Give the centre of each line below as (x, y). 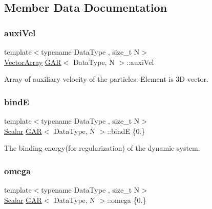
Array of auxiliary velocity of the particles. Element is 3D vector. (106, 79)
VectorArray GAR (33, 62)
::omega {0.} (127, 200)
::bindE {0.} (126, 131)
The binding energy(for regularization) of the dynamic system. (102, 148)
